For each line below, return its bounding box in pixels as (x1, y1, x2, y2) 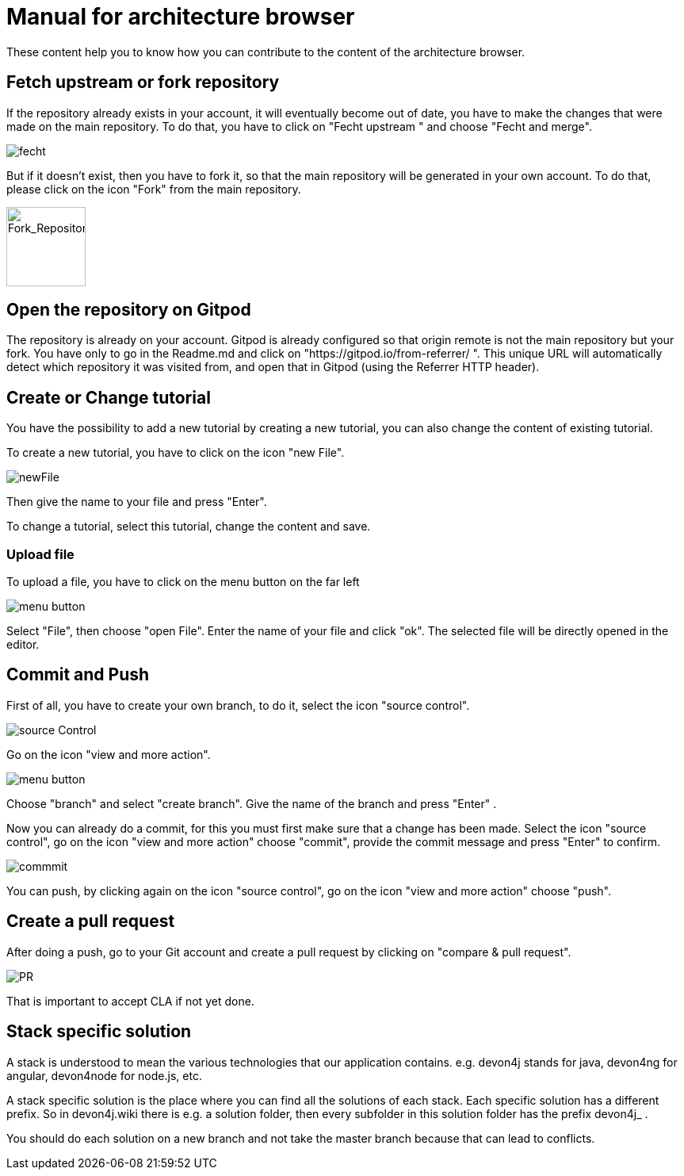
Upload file (6, 546, 75, 562)
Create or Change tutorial (6, 387, 211, 408)
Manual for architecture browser (6, 3, 355, 30)
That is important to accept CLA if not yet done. (6, 994, 254, 1008)
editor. (6, 638, 40, 652)
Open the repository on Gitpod (6, 300, 251, 320)
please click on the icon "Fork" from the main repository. (6, 182, 301, 196)
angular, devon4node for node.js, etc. (6, 1068, 202, 1082)
